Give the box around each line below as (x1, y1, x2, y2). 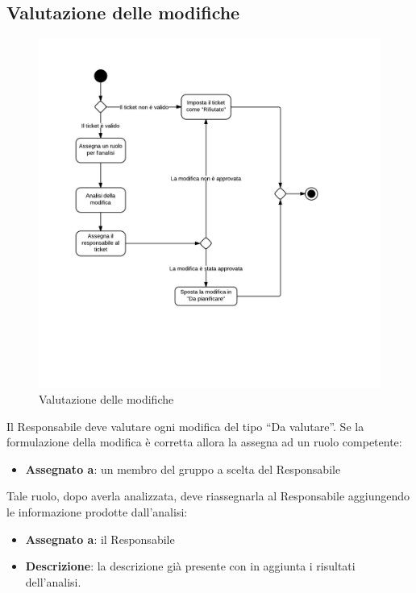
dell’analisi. (25, 573, 81, 590)
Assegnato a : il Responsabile (25, 530, 175, 547)
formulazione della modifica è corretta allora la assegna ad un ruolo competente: (6, 433, 402, 450)
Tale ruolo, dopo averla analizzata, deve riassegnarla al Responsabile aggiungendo (6, 487, 410, 504)
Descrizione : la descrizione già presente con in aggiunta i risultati (25, 558, 356, 574)
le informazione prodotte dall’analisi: (6, 504, 188, 520)
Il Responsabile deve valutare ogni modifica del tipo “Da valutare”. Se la (6, 417, 364, 434)
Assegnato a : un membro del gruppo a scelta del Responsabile (25, 460, 341, 477)
